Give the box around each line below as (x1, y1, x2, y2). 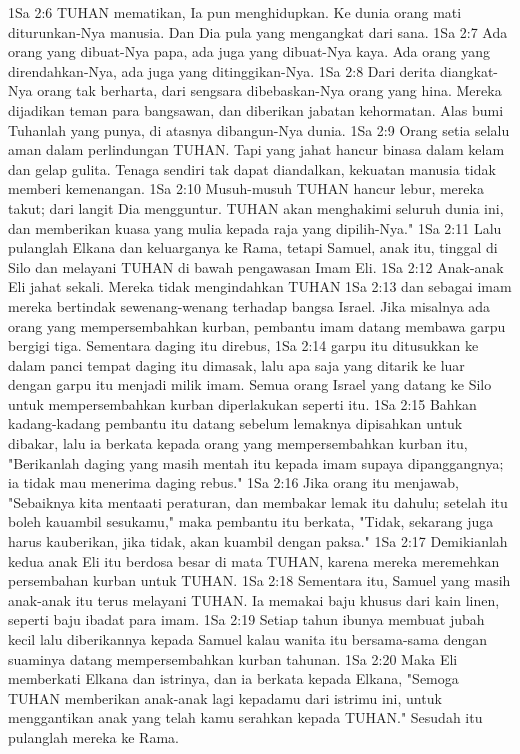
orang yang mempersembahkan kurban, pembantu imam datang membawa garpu (8, 315, 506, 336)
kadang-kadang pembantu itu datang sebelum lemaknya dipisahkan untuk (8, 413, 463, 434)
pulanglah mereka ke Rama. (8, 726, 179, 747)
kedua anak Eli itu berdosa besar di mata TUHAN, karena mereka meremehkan (8, 550, 500, 571)
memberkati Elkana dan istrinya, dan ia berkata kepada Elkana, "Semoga (8, 668, 459, 689)
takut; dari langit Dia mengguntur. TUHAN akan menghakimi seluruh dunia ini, (8, 197, 504, 218)
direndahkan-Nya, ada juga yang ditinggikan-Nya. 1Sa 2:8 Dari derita (8, 60, 436, 81)
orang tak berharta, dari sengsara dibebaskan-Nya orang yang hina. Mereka (37, 80, 502, 101)
